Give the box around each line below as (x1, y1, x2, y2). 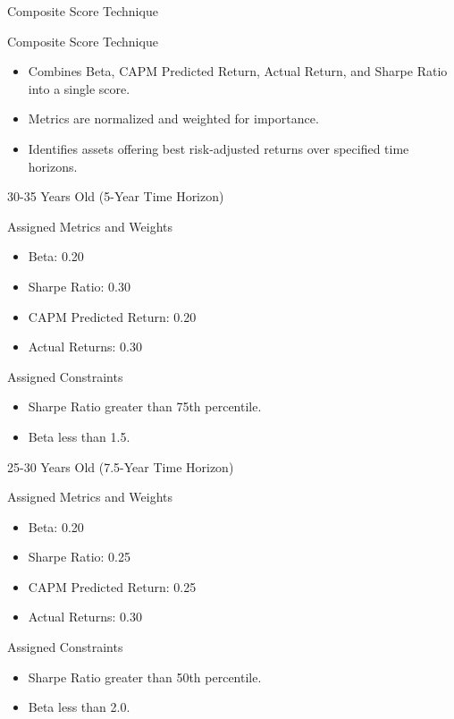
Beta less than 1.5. (28, 427, 130, 445)
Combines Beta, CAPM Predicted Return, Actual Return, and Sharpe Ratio (28, 62, 448, 80)
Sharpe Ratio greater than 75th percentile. (28, 397, 262, 416)
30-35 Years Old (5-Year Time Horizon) (7, 187, 224, 206)
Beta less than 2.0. (28, 698, 130, 716)
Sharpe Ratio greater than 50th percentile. (28, 667, 262, 686)
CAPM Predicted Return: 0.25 (28, 577, 197, 596)
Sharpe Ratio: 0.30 (28, 276, 130, 295)
